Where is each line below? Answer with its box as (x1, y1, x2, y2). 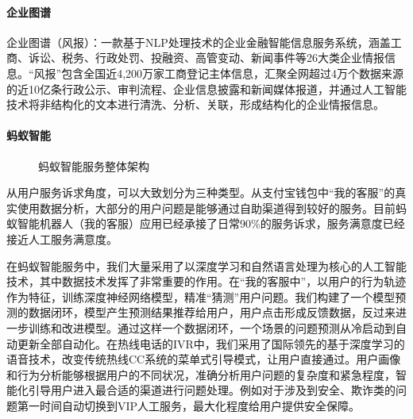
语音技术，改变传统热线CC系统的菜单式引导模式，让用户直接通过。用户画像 (6, 351, 401, 367)
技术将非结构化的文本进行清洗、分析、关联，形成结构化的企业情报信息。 (6, 96, 384, 113)
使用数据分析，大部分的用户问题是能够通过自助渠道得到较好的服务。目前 (17, 199, 396, 216)
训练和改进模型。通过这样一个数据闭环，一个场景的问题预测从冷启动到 (28, 319, 396, 336)
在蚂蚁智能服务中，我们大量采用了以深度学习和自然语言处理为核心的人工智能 (6, 257, 407, 274)
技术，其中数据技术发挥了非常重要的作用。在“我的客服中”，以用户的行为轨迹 (6, 273, 407, 290)
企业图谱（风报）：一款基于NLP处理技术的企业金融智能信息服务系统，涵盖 (6, 33, 391, 50)
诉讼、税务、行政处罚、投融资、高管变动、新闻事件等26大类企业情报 (28, 49, 384, 66)
